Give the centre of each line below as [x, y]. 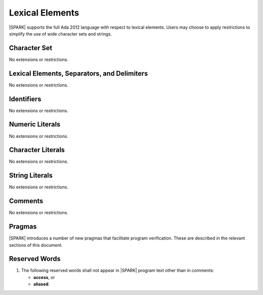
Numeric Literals [35, 124]
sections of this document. [36, 245]
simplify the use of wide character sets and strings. [60, 34]
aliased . [41, 284]
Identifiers [25, 99]
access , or [44, 277]
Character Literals [37, 150]
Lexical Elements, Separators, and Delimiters [78, 73]
